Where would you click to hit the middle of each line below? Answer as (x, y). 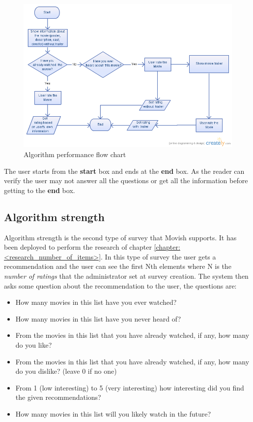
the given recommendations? (58, 397)
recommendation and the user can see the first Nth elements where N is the (118, 266)
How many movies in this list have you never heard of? (98, 318)
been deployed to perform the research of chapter (78, 247)
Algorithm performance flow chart (75, 154)
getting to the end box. (40, 190)
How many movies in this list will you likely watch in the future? (113, 413)
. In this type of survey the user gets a (158, 256)
